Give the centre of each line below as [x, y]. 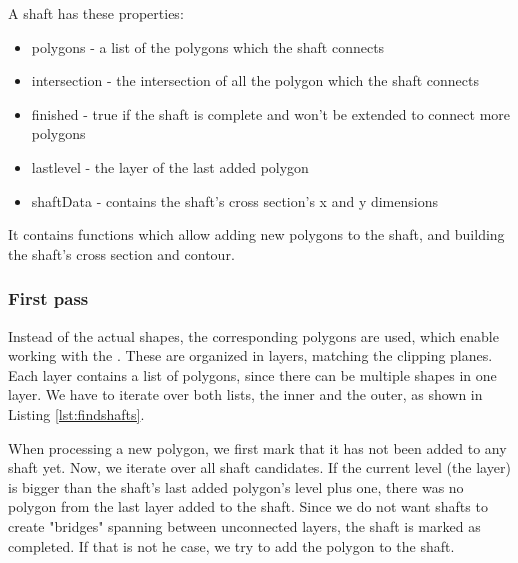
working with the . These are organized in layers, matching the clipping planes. [250, 355]
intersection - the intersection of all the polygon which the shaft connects [255, 80]
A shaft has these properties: [96, 13]
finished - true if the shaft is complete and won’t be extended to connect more [271, 113]
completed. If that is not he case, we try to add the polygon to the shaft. [231, 545]
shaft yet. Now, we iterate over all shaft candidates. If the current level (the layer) [259, 467]
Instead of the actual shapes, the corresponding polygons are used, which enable [253, 335]
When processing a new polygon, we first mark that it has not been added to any [257, 447]
